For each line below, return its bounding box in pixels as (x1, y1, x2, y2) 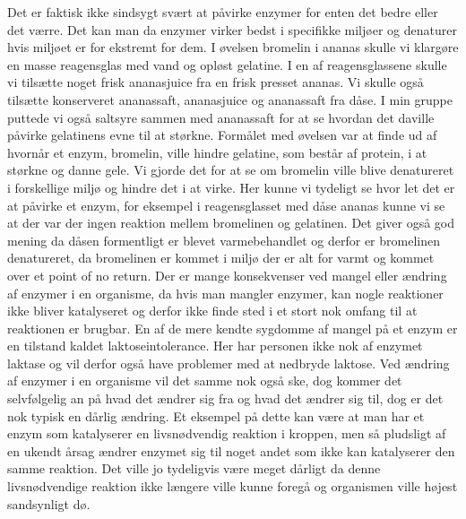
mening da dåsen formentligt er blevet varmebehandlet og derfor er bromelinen (7, 230, 440, 249)
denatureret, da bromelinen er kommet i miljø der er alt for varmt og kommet (7, 248, 435, 267)
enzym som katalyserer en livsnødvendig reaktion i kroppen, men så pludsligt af (7, 424, 446, 443)
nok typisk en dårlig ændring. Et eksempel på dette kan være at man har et (7, 406, 425, 425)
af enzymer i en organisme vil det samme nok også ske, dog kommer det (7, 371, 402, 390)
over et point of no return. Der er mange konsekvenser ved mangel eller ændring (7, 265, 447, 284)
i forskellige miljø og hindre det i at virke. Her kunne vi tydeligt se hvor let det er (7, 177, 455, 196)
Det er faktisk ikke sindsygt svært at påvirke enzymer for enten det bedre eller (7, 3, 438, 21)
